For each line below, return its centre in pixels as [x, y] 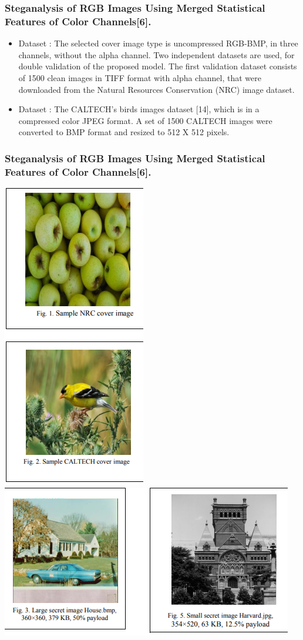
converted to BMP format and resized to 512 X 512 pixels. [124, 132]
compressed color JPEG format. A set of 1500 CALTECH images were [145, 120]
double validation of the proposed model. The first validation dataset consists [158, 66]
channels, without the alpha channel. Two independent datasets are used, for [156, 54]
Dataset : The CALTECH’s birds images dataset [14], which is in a [139, 109]
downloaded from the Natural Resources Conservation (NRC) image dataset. [156, 89]
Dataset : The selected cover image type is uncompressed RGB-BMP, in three [158, 43]
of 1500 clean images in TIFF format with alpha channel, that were [140, 77]
